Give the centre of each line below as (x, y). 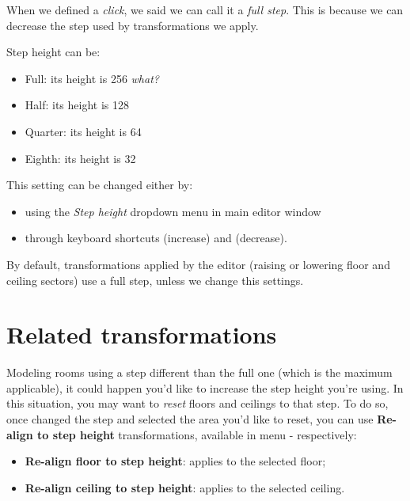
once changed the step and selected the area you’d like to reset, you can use (190, 419)
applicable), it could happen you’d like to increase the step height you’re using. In (205, 387)
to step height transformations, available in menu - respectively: (197, 434)
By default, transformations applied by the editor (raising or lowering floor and (198, 264)
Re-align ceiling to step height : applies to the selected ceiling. (185, 487)
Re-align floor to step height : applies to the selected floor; (175, 461)
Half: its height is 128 (77, 105)
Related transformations (142, 334)
